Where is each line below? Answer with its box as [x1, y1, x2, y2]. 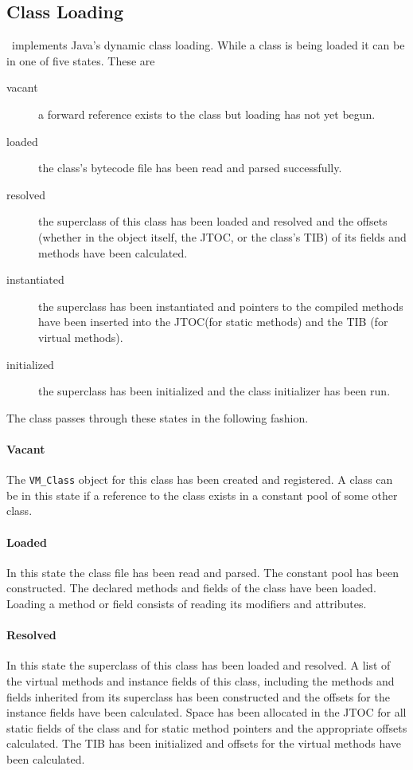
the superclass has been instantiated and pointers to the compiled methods [38, 297, 403, 314]
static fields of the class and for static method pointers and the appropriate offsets [6, 719, 407, 736]
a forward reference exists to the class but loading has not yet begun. [38, 105, 376, 122]
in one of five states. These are [6, 52, 155, 69]
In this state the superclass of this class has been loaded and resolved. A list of [6, 657, 391, 674]
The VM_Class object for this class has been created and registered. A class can [6, 471, 393, 488]
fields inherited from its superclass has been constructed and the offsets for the [6, 688, 390, 705]
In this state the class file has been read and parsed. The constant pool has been [6, 564, 399, 580]
